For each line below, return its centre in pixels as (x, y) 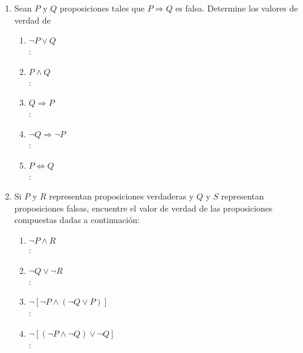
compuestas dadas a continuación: (77, 220)
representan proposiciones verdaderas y (122, 196)
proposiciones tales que (102, 8)
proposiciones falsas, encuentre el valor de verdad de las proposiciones (143, 208)
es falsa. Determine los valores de (237, 8)
